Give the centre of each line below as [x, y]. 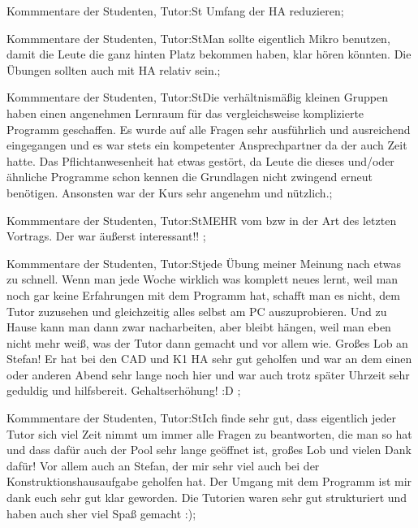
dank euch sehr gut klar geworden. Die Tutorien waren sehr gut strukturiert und [207, 498]
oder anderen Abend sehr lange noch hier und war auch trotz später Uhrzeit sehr [208, 374]
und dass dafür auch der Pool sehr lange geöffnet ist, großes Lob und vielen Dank [209, 450]
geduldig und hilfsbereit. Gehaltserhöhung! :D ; [124, 390]
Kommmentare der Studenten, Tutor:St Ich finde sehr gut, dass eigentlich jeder [201, 418]
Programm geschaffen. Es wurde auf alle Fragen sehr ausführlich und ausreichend [209, 129]
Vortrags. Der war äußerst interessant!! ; [106, 236]
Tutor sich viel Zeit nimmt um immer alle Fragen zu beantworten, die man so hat [209, 433]
